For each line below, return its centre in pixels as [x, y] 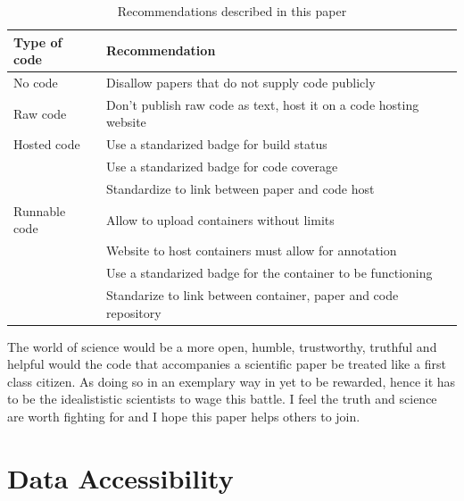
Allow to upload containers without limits [220, 219]
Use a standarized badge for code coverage [222, 167]
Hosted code [47, 144]
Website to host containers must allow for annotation [252, 250]
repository [134, 312]
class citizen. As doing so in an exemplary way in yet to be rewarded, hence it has [232, 381]
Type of [38, 42]
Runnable [40, 210]
